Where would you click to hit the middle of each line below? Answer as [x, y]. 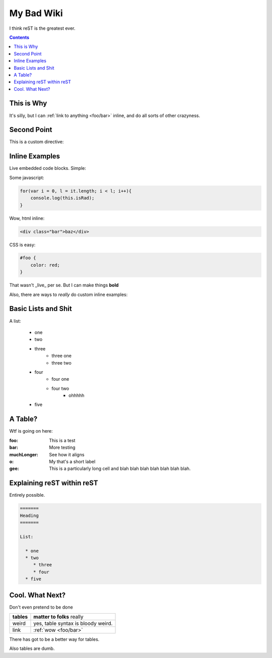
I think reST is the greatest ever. [42, 28]
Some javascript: [27, 177]
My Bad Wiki [36, 13]
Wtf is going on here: [31, 431]
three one [61, 356]
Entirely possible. [27, 495]
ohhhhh [77, 395]
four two [60, 388]
